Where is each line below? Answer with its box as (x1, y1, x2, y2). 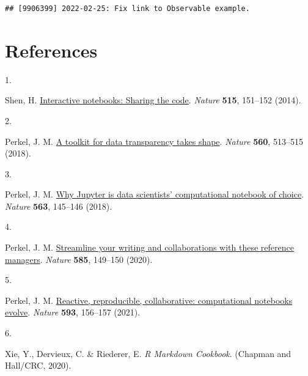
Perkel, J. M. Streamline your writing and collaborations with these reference (5, 241, 294, 254)
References (5, 37, 98, 62)
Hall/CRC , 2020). (5, 359, 71, 372)
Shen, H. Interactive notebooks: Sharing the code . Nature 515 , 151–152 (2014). (5, 94, 301, 106)
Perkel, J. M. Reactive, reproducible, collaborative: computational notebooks (5, 293, 293, 306)
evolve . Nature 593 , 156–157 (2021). (5, 306, 141, 319)
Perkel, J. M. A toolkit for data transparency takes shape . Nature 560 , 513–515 (5, 135, 303, 147)
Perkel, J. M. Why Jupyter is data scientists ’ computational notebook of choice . (5, 188, 304, 201)
